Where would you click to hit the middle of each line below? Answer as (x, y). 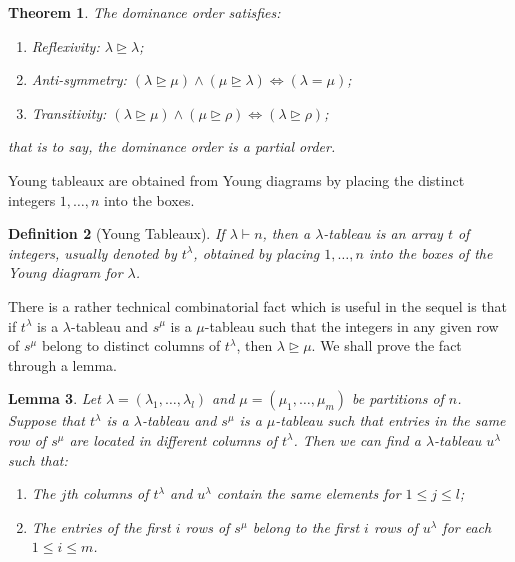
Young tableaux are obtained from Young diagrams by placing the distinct (236, 179)
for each (467, 526)
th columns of (107, 493)
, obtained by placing (256, 252)
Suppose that (46, 420)
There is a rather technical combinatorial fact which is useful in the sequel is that (258, 305)
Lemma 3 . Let (54, 398)
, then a (286, 233)
